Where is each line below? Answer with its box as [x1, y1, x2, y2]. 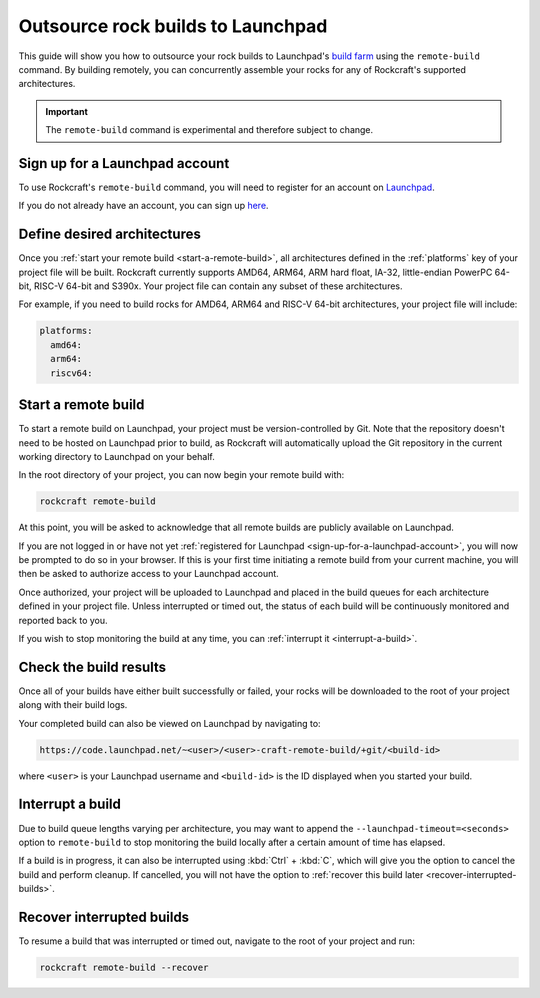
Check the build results [18, 658, 167, 675]
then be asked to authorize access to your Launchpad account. [18, 568, 279, 580]
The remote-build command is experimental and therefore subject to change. [45, 124, 374, 136]
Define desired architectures [18, 226, 202, 243]
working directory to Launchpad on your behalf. [18, 450, 215, 462]
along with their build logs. [18, 699, 128, 711]
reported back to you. [18, 614, 109, 626]
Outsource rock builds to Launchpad [18, 15, 328, 37]
